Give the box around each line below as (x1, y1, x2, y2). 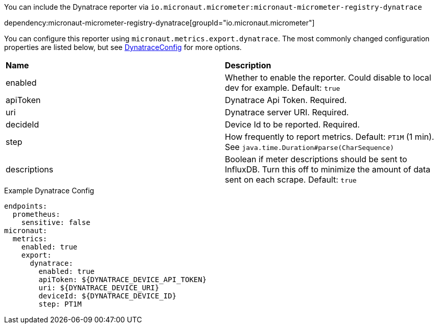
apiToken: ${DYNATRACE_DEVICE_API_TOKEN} (38, 275, 207, 284)
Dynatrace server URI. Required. (225, 107, 349, 117)
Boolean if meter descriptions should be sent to (225, 154, 407, 164)
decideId (6, 119, 39, 130)
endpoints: (4, 202, 48, 210)
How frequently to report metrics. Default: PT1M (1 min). (225, 132, 434, 142)
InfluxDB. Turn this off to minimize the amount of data (225, 164, 431, 174)
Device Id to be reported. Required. (225, 119, 360, 130)
